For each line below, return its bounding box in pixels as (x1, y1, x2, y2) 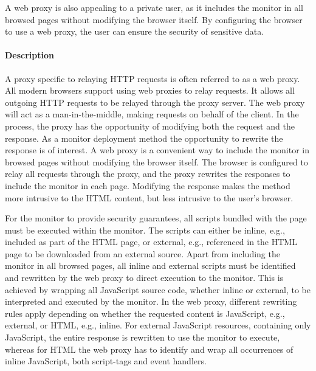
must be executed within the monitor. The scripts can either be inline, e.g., (5, 223, 285, 236)
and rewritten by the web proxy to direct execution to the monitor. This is (5, 271, 284, 284)
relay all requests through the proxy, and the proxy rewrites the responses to (5, 167, 290, 180)
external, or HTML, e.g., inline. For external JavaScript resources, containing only (5, 319, 311, 331)
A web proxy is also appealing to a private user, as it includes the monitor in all (5, 1, 303, 13)
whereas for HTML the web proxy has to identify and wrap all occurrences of (5, 342, 294, 355)
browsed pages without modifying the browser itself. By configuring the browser (5, 13, 303, 26)
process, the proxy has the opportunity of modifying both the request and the (5, 119, 295, 132)
